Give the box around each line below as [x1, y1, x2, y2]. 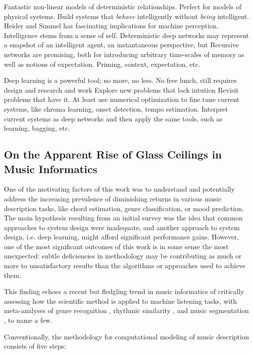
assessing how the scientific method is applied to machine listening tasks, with [4, 295, 237, 306]
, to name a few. [4, 315, 53, 325]
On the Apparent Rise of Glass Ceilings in [4, 147, 222, 162]
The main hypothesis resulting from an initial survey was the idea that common [4, 213, 243, 223]
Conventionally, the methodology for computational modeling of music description [4, 331, 249, 341]
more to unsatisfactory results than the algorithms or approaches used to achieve [4, 260, 246, 271]
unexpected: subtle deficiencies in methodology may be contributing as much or [4, 251, 242, 261]
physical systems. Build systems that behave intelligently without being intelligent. [4, 11, 249, 21]
